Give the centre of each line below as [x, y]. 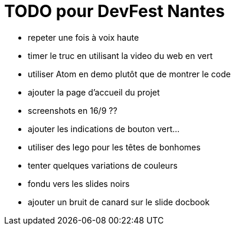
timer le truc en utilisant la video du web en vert [120, 55]
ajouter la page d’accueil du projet [94, 92]
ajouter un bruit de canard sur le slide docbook [119, 202]
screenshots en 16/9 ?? [73, 110]
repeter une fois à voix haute [84, 37]
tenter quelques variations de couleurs [103, 165]
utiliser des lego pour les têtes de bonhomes [114, 147]
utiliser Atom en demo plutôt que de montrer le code [129, 74]
